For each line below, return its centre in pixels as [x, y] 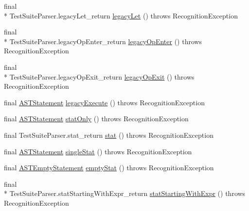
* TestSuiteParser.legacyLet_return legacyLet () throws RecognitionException [121, 15]
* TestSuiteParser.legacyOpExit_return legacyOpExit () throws [99, 76]
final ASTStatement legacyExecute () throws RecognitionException [104, 102]
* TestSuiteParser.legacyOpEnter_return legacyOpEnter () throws [103, 41]
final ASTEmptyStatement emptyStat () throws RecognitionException [109, 168]
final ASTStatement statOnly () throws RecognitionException [96, 119]
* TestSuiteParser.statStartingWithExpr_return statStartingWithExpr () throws [125, 193]
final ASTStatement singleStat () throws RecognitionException [98, 151]
